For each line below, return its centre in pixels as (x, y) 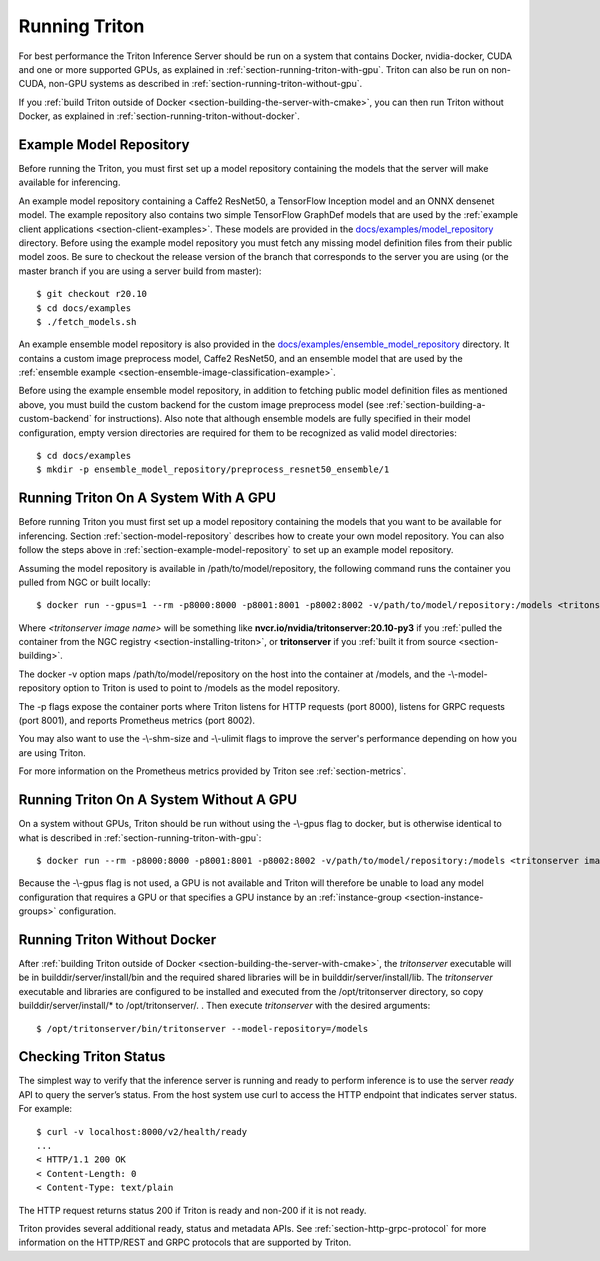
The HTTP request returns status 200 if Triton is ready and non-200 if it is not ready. (192, 1210)
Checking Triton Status (92, 1056)
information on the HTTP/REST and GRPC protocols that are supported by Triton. (185, 1242)
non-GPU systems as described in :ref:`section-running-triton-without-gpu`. (205, 84)
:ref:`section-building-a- (435, 404)
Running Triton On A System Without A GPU (158, 800)
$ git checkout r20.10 (92, 294)
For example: (45, 1109)
